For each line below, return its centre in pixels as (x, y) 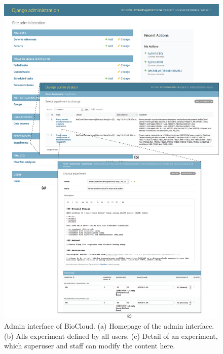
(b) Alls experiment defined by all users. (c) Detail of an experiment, (111, 336)
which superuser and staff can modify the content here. (90, 346)
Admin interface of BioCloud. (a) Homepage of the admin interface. (109, 326)
